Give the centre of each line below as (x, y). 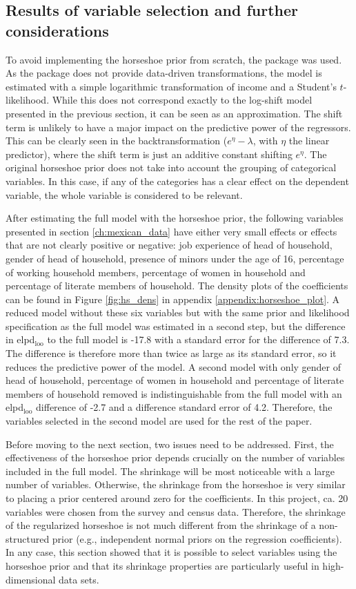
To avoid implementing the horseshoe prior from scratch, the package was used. (174, 59)
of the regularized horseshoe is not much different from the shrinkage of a (161, 525)
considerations (57, 30)
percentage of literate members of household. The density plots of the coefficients (177, 286)
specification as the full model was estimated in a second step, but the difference (176, 326)
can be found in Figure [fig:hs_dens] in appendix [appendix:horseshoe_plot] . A (173, 299)
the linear (309, 141)
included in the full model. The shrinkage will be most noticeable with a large (170, 471)
